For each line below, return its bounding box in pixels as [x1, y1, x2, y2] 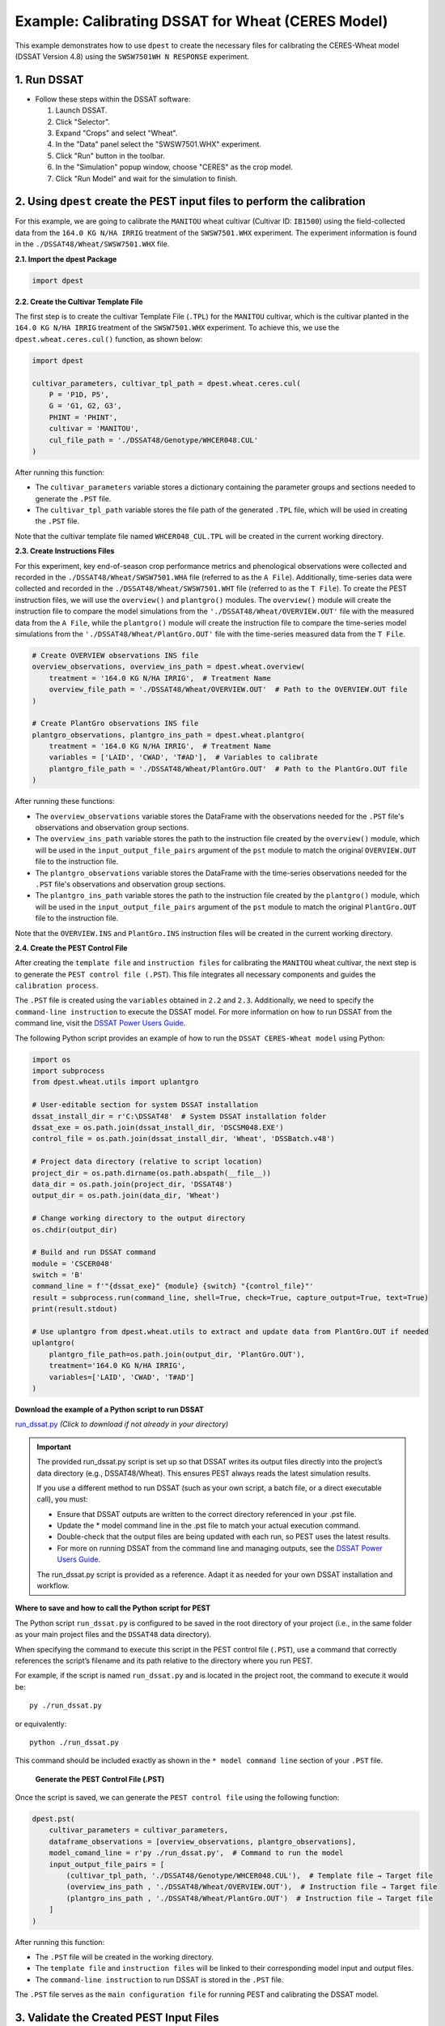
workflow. [36, 1581, 70, 1591]
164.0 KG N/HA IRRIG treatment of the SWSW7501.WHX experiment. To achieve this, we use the [15, 323, 340, 332]
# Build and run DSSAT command [32, 1248, 157, 1257]
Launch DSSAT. [55, 105, 108, 115]
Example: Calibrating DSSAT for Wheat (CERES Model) [15, 12, 388, 30]
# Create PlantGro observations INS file [32, 719, 199, 729]
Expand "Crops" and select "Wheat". [55, 128, 178, 138]
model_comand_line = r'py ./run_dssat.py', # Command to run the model [49, 1849, 344, 1857]
